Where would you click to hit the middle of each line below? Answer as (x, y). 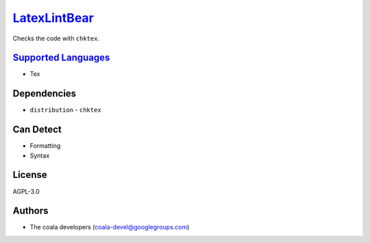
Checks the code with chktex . (56, 38)
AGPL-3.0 (26, 191)
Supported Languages (61, 58)
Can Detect (37, 130)
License (30, 175)
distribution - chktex (66, 110)
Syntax (40, 155)
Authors (30, 211)
